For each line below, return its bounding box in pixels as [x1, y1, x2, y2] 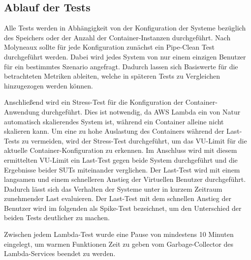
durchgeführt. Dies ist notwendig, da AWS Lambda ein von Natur [41, 106, 241, 116]
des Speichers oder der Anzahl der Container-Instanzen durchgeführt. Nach [4, 32, 231, 42]
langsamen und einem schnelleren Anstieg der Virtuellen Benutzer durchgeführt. [4, 174, 246, 184]
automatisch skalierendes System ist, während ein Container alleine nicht [4, 116, 224, 126]
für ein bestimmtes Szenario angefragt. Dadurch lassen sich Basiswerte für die [4, 61, 238, 71]
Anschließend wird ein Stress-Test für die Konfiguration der [4, 97, 184, 107]
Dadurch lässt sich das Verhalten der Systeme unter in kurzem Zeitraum [4, 183, 222, 194]
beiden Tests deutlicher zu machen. [4, 212, 110, 223]
